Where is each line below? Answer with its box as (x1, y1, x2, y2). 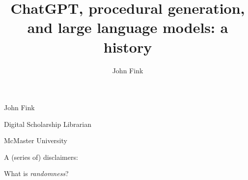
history (103, 36, 152, 57)
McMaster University (4, 135, 67, 146)
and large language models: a (27, 17, 228, 37)
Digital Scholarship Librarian (4, 119, 91, 129)
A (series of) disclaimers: (4, 151, 78, 162)
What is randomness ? (4, 168, 69, 179)
